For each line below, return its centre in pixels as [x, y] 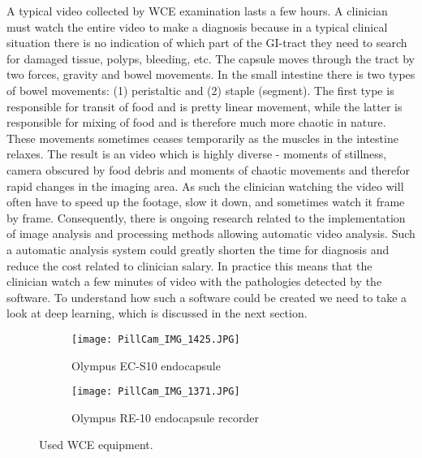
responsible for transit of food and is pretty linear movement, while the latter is [205, 106]
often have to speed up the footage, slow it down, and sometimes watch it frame [206, 202]
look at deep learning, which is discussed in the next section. [157, 313]
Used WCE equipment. [96, 445]
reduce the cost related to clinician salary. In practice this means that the [189, 265]
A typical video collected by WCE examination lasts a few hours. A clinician [197, 11]
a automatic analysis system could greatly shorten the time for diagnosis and [198, 249]
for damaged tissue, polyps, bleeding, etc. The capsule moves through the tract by [211, 58]
